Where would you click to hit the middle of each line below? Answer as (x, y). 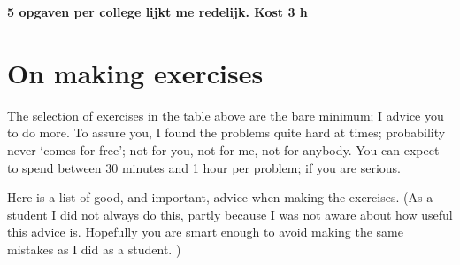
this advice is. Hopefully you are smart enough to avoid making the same (205, 232)
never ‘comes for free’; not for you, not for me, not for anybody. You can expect (223, 149)
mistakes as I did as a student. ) (94, 249)
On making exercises (135, 72)
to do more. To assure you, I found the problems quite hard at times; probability (226, 132)
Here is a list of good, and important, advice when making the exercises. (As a (220, 197)
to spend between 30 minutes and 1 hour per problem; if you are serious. (204, 167)
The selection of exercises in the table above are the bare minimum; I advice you (226, 115)
